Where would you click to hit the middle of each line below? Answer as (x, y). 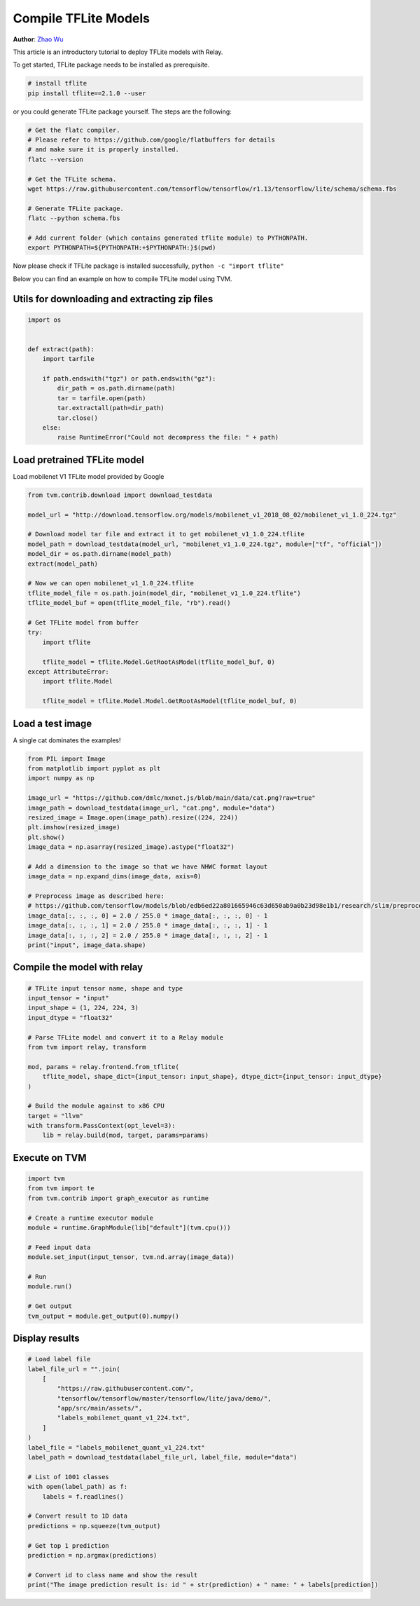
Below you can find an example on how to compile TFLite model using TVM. (122, 279)
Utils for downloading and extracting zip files (113, 299)
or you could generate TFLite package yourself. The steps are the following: (122, 111)
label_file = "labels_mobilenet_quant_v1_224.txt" (117, 1447)
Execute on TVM (50, 1158)
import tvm (46, 1179)
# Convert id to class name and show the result (113, 1575)
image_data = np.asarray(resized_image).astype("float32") (131, 847)
